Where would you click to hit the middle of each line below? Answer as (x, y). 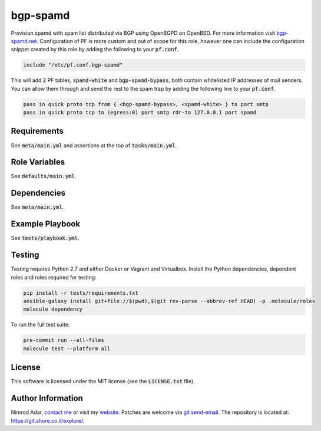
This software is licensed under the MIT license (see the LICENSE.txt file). (103, 381)
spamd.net (24, 41)
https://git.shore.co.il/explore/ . (48, 420)
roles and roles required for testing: (54, 277)
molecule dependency (53, 309)
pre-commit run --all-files (64, 340)
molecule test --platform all (67, 348)
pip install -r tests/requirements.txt (81, 293)
